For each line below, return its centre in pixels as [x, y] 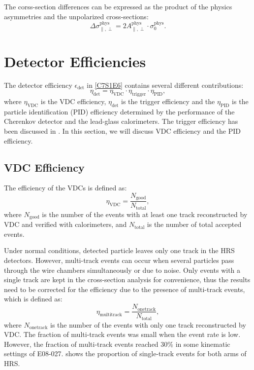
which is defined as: [33, 299]
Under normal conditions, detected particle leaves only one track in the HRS [119, 250]
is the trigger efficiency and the [168, 101]
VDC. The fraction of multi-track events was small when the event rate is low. [122, 334]
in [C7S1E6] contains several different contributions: [165, 85]
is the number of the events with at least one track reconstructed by [145, 214]
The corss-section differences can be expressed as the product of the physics [118, 6]
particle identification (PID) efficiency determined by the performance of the [119, 111]
